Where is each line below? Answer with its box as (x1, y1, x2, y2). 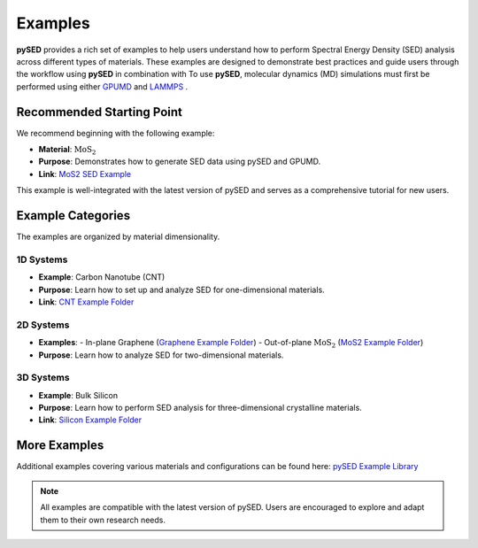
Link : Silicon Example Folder (38, 414, 143, 425)
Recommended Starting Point (16, 104, 183, 120)
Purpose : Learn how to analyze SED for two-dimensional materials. (38, 350, 284, 360)
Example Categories (16, 208, 131, 223)
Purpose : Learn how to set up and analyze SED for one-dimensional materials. (38, 284, 325, 295)
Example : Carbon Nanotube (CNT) (38, 272, 166, 282)
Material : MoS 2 (38, 144, 96, 157)
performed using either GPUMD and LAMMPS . (16, 81, 189, 92)
